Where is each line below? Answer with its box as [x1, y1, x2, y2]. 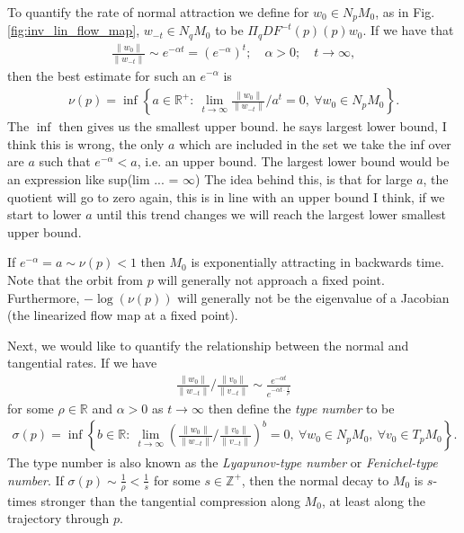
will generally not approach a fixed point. [157, 270, 385, 289]
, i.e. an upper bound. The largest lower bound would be [137, 152, 450, 171]
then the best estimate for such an [7, 66, 196, 84]
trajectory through [7, 509, 110, 528]
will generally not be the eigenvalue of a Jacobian [177, 288, 450, 306]
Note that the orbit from [7, 270, 143, 289]
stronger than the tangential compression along [40, 491, 300, 510]
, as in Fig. [375, 3, 435, 21]
